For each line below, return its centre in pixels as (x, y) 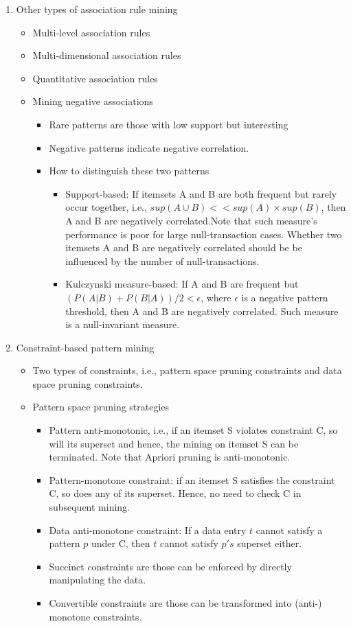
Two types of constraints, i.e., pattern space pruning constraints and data (187, 370)
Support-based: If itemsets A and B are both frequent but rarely (201, 193)
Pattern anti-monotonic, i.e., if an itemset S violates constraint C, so (193, 430)
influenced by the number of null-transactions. (162, 260)
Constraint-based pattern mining (85, 347)
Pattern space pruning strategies (101, 407)
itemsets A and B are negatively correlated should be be (184, 247)
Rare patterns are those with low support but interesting (169, 124)
